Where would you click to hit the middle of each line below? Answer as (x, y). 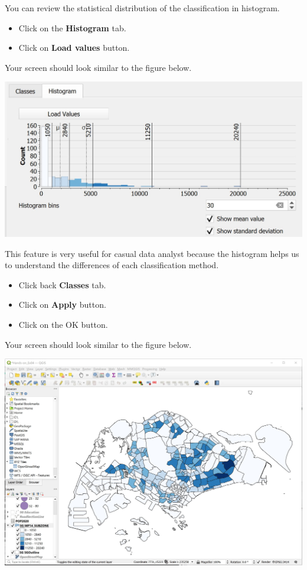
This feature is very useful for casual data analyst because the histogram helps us (152, 253)
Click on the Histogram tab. (72, 27)
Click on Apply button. (62, 304)
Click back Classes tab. (62, 284)
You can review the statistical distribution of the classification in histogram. (142, 8)
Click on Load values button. (74, 48)
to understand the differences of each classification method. (112, 265)
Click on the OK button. (63, 324)
